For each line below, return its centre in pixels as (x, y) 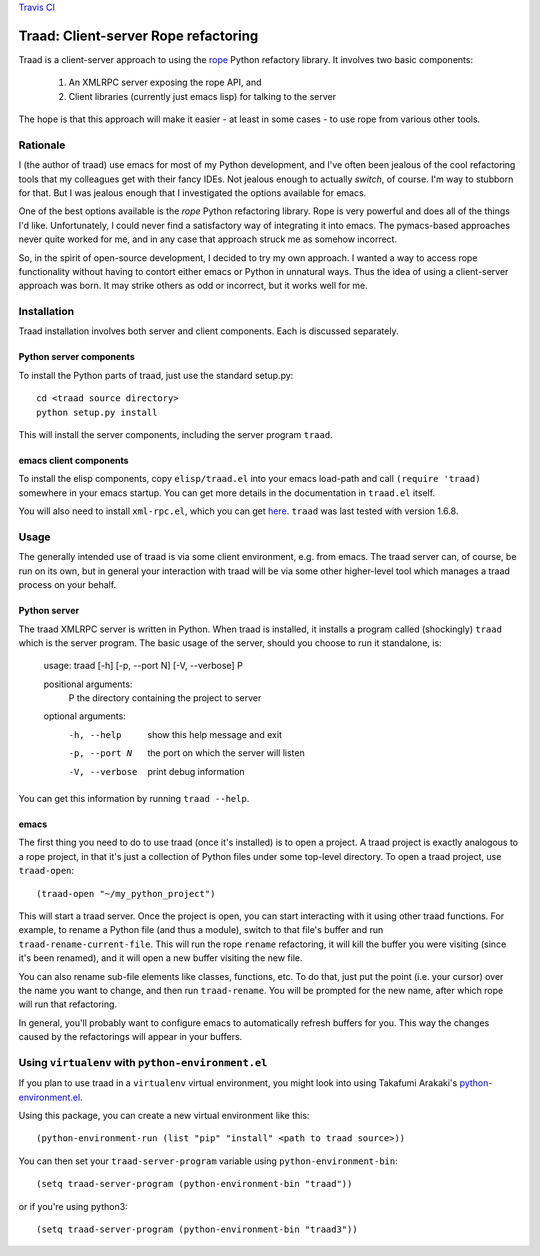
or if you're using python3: (73, 1206)
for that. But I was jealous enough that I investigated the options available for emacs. (192, 193)
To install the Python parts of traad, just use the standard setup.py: (156, 375)
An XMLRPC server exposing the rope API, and (165, 82)
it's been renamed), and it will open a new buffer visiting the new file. (160, 958)
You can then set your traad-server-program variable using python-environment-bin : (208, 1161)
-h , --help (95, 734)
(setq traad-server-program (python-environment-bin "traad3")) (197, 1229)
